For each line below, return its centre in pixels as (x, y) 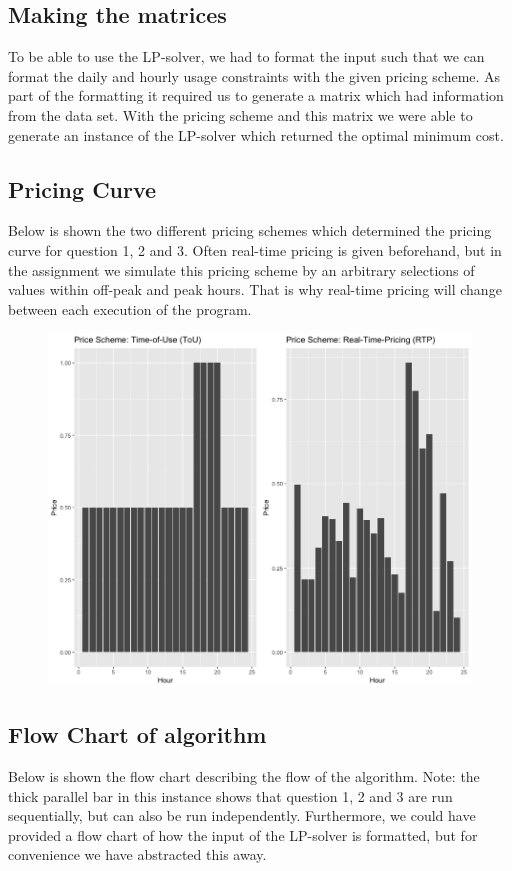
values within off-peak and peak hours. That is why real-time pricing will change (255, 289)
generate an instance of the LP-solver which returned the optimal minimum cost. (256, 134)
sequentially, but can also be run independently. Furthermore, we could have (242, 815)
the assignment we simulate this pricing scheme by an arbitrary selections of (241, 269)
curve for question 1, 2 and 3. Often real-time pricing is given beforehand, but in (255, 249)
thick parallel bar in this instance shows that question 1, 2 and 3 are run (230, 795)
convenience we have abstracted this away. (137, 854)
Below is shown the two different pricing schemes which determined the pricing (250, 230)
